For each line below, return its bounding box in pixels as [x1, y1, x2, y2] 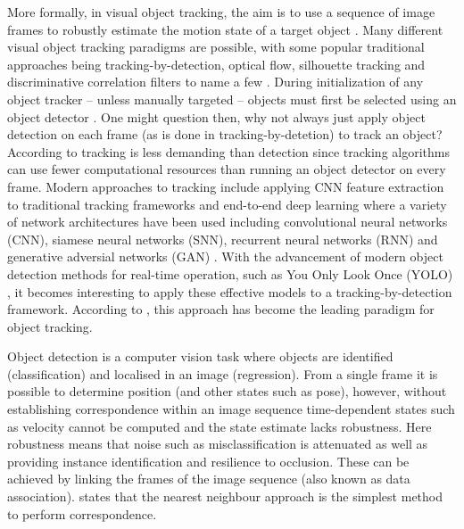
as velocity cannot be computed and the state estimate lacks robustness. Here [7, 417, 432, 435]
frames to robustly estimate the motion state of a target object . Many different [7, 20, 443, 38]
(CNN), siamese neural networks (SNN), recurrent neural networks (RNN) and [7, 229, 438, 248]
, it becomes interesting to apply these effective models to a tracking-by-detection [7, 282, 452, 301]
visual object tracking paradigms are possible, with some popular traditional [7, 37, 425, 56]
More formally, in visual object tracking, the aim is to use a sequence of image [7, 3, 435, 21]
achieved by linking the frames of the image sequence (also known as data [7, 469, 410, 488]
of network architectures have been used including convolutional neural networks [7, 212, 448, 231]
